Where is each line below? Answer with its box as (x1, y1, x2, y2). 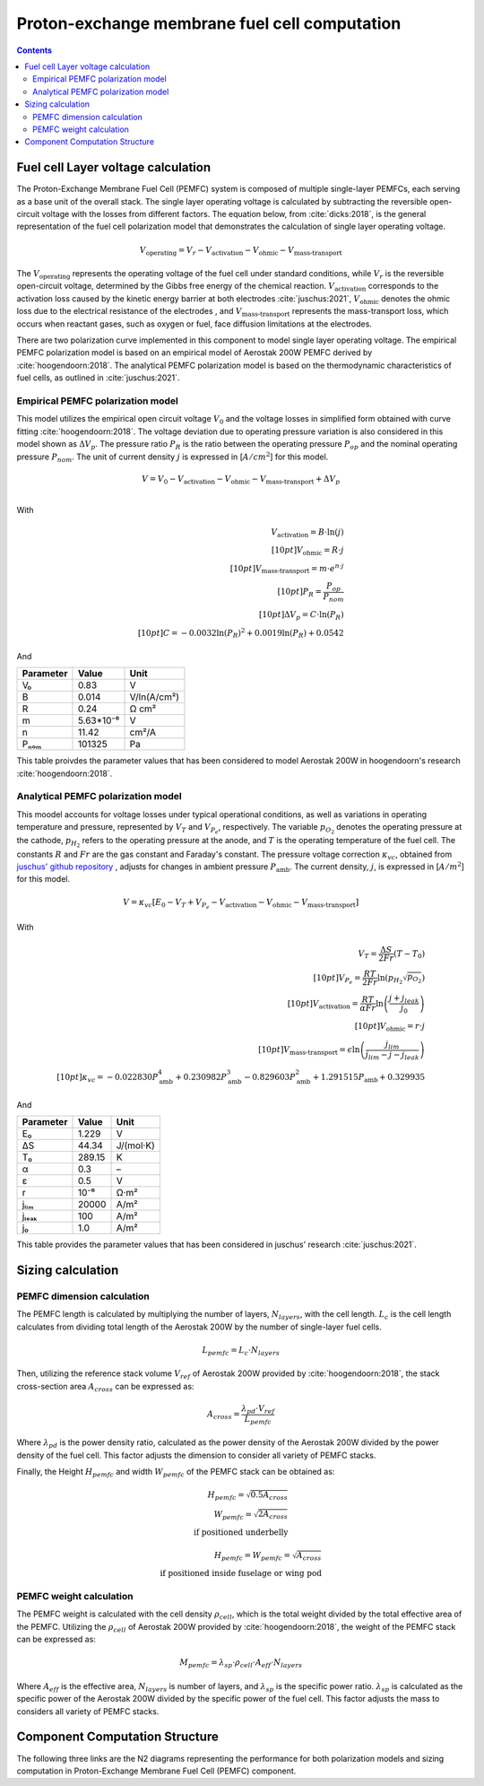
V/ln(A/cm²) (129, 691, 179, 703)
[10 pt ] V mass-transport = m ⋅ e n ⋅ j (229, 562, 344, 576)
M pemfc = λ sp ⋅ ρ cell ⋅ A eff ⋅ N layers (179, 1658, 303, 1670)
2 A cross (257, 1509, 289, 1521)
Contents (16, 45, 53, 56)
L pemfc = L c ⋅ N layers (202, 1345, 280, 1357)
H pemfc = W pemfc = (213, 1550, 291, 1563)
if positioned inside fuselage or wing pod (160, 1568, 323, 1579)
